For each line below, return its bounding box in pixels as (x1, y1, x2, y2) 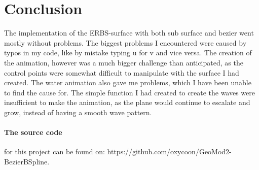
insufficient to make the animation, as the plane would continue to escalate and (4, 97, 250, 108)
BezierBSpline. (4, 156, 50, 166)
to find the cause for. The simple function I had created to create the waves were (4, 87, 255, 97)
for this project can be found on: (4, 146, 105, 157)
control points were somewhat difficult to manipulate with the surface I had (4, 67, 239, 78)
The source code (4, 127, 62, 138)
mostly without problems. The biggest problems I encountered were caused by (4, 37, 247, 48)
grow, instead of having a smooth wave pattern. (4, 107, 152, 117)
